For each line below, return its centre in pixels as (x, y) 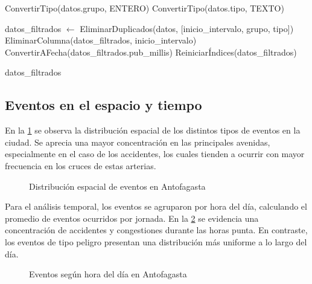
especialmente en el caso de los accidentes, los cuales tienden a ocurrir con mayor (155, 154)
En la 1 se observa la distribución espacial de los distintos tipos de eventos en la (153, 130)
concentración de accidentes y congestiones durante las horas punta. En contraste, (156, 230)
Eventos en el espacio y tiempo (103, 105)
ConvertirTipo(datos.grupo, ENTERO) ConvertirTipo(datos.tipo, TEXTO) (145, 8)
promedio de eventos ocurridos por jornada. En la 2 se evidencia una (132, 218)
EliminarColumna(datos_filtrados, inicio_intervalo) (101, 40)
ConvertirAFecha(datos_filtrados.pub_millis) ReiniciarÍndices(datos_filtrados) (151, 52)
